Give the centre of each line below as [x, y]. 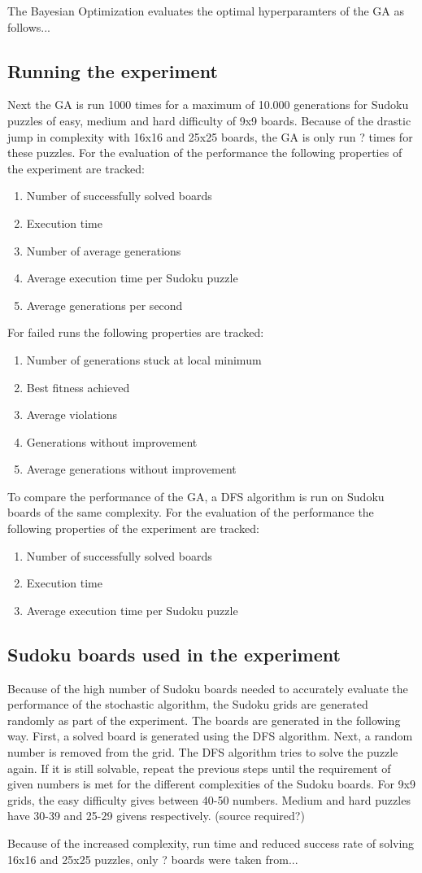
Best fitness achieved [78, 387]
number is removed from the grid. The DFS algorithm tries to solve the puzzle [203, 752]
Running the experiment [113, 70]
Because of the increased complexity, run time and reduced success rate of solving [211, 843]
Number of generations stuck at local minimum [144, 359]
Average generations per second [104, 305]
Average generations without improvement [131, 469]
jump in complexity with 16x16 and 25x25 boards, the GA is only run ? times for [210, 136]
